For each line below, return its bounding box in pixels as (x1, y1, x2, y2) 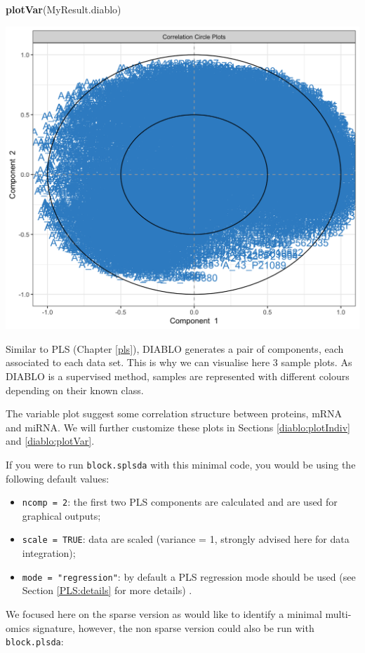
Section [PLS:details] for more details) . (22, 583, 192, 598)
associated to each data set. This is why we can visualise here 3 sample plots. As (6, 355, 352, 370)
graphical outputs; (22, 508, 101, 523)
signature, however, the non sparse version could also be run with (32, 620, 314, 635)
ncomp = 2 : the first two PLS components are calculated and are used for (22, 494, 338, 509)
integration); (22, 546, 76, 560)
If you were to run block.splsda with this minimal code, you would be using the (6, 457, 356, 471)
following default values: (6, 471, 109, 485)
